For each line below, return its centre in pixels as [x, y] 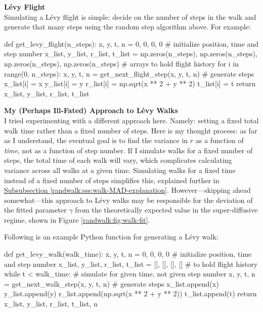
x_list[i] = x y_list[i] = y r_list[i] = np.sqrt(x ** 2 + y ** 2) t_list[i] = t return [130, 83]
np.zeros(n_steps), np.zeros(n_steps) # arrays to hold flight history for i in [122, 63]
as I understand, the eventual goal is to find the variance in [96, 140]
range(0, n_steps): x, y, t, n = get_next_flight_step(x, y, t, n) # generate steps [129, 73]
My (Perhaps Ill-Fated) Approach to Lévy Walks [91, 110]
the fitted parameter [35, 210]
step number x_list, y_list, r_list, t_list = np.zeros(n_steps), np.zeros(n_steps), [131, 54]
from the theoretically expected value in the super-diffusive [166, 210]
